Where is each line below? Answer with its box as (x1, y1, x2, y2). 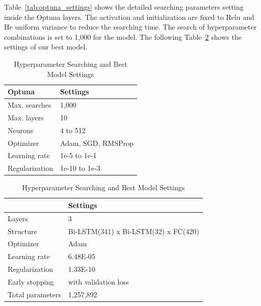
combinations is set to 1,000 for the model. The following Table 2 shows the (4, 31, 242, 42)
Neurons (8, 124, 34, 135)
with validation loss (68, 276, 129, 287)
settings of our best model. (4, 41, 88, 52)
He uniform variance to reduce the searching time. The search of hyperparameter (4, 21, 257, 32)
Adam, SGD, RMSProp (60, 137, 134, 148)
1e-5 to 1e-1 (60, 150, 97, 161)
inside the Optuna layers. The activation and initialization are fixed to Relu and (4, 11, 254, 22)
